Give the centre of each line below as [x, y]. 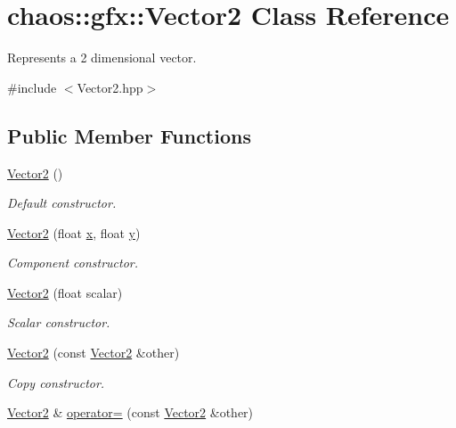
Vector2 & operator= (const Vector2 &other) [130, 412]
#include [32, 87]
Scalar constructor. [59, 322]
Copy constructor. [56, 382]
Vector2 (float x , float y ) [74, 232]
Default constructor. [62, 203]
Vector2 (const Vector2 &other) [94, 353]
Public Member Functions [129, 135]
